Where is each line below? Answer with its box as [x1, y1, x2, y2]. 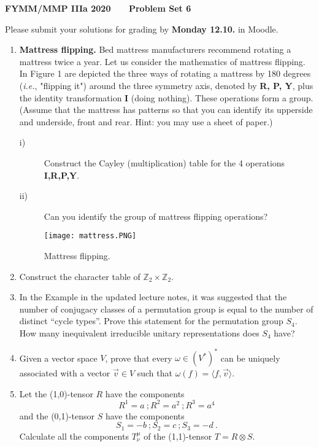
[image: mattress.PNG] [44, 231, 137, 241]
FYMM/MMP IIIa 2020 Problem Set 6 [5, 2, 191, 14]
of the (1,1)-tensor [144, 429, 212, 442]
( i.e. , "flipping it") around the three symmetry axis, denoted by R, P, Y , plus [19, 79, 313, 91]
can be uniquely [220, 351, 280, 364]
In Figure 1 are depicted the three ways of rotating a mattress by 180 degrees [19, 67, 311, 80]
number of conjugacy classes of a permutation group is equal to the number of [19, 302, 313, 315]
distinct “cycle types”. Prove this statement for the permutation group [19, 314, 283, 327]
